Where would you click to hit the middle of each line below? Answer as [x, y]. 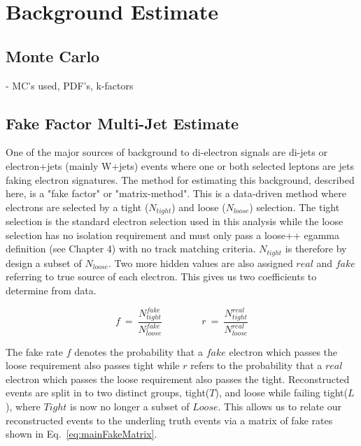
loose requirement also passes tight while [93, 365]
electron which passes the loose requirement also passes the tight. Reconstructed [178, 379]
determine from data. [51, 290]
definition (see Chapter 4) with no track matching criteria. [131, 249]
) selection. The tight [295, 207]
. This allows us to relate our [279, 407]
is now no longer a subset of [130, 407]
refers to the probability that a [256, 365]
